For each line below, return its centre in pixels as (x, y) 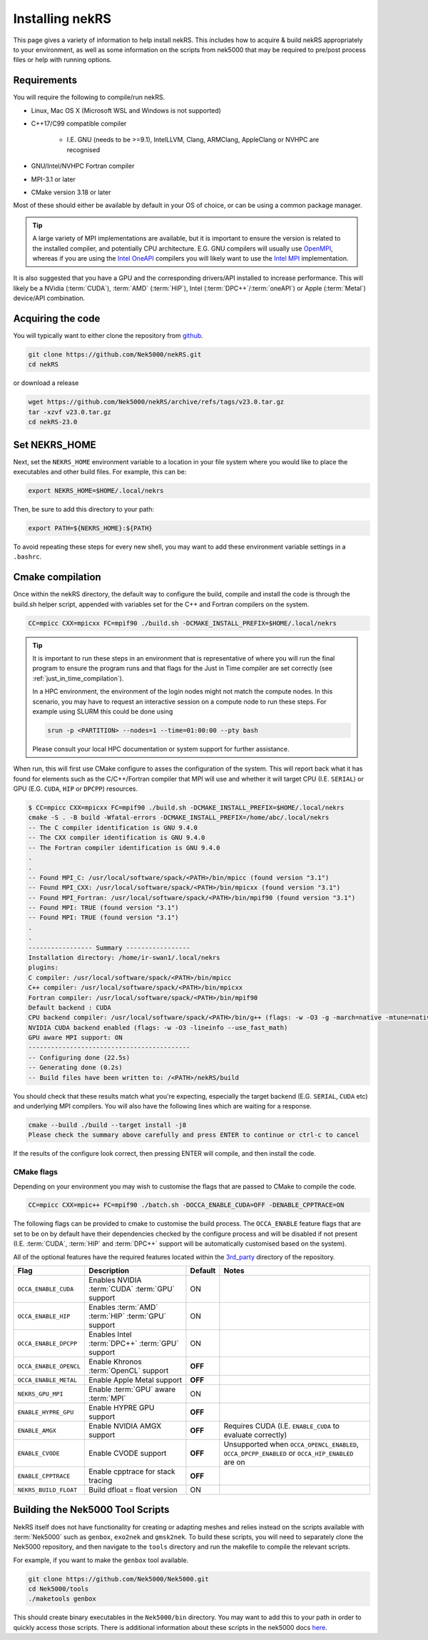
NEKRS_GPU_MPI (40, 1394)
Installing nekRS (62, 19)
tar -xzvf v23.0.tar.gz (70, 412)
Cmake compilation (57, 577)
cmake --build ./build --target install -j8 (107, 1125)
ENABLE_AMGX (37, 1430)
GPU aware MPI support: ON (75, 1038)
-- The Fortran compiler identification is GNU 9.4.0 (124, 847)
